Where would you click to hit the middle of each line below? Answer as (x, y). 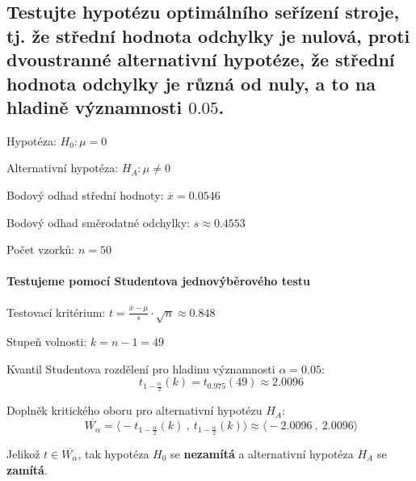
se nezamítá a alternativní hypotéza (262, 453)
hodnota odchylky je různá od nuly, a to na (191, 83)
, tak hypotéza (113, 453)
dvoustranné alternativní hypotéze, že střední (201, 59)
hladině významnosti (95, 106)
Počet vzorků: (41, 249)
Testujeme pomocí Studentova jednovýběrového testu (158, 281)
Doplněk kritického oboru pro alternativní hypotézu (134, 410)
